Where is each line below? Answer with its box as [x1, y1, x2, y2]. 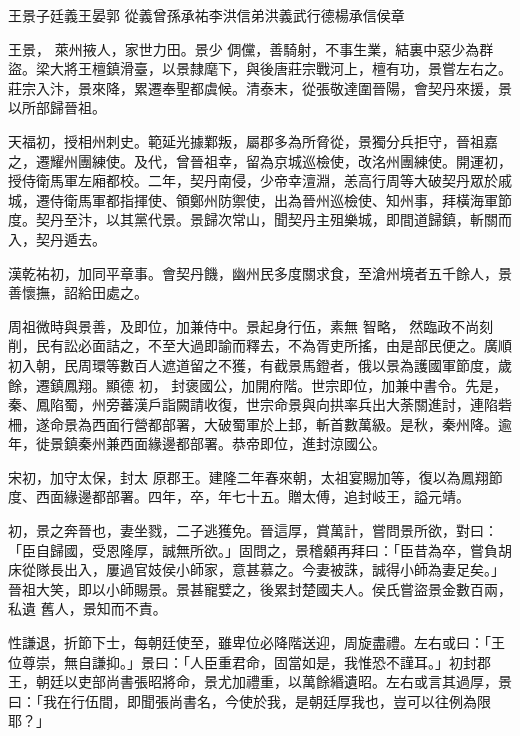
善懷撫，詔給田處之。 [8, 282, 148, 303]
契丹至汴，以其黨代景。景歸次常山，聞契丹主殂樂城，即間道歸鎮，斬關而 [35, 209, 512, 230]
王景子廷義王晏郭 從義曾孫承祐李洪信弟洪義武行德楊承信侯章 [8, 5, 405, 25]
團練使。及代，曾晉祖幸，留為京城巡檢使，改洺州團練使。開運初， [77, 150, 512, 171]
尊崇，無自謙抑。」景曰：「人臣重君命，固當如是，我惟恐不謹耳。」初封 [21, 651, 477, 672]
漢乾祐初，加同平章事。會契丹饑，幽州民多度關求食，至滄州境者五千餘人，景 [8, 262, 512, 283]
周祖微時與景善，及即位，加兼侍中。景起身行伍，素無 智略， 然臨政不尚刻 [8, 315, 494, 336]
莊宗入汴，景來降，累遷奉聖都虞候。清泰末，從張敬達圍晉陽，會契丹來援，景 [8, 77, 512, 98]
